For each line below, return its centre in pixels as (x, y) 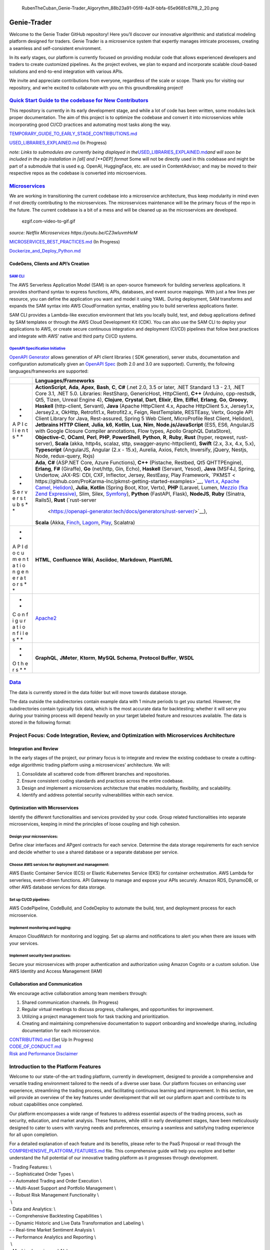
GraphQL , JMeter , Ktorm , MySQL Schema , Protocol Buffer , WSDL (115, 658)
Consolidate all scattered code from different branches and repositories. (96, 774)
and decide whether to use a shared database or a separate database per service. (94, 852)
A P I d (20, 546)
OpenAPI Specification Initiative (37, 348)
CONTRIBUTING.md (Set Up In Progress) (51, 1039)
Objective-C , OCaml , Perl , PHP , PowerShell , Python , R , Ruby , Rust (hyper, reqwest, (135, 437)
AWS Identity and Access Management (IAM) (56, 971)
